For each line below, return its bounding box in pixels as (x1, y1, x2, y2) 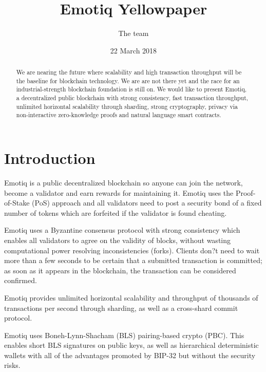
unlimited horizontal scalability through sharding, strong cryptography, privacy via (16, 102, 238, 110)
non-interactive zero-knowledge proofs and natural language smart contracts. (16, 110, 221, 119)
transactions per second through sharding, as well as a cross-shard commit (4, 302, 238, 313)
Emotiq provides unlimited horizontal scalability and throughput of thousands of (4, 292, 258, 303)
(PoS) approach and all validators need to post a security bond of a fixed (32, 197, 262, 208)
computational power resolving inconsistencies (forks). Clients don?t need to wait (4, 245, 260, 255)
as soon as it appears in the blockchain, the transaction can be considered (4, 265, 236, 275)
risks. (4, 360, 21, 370)
